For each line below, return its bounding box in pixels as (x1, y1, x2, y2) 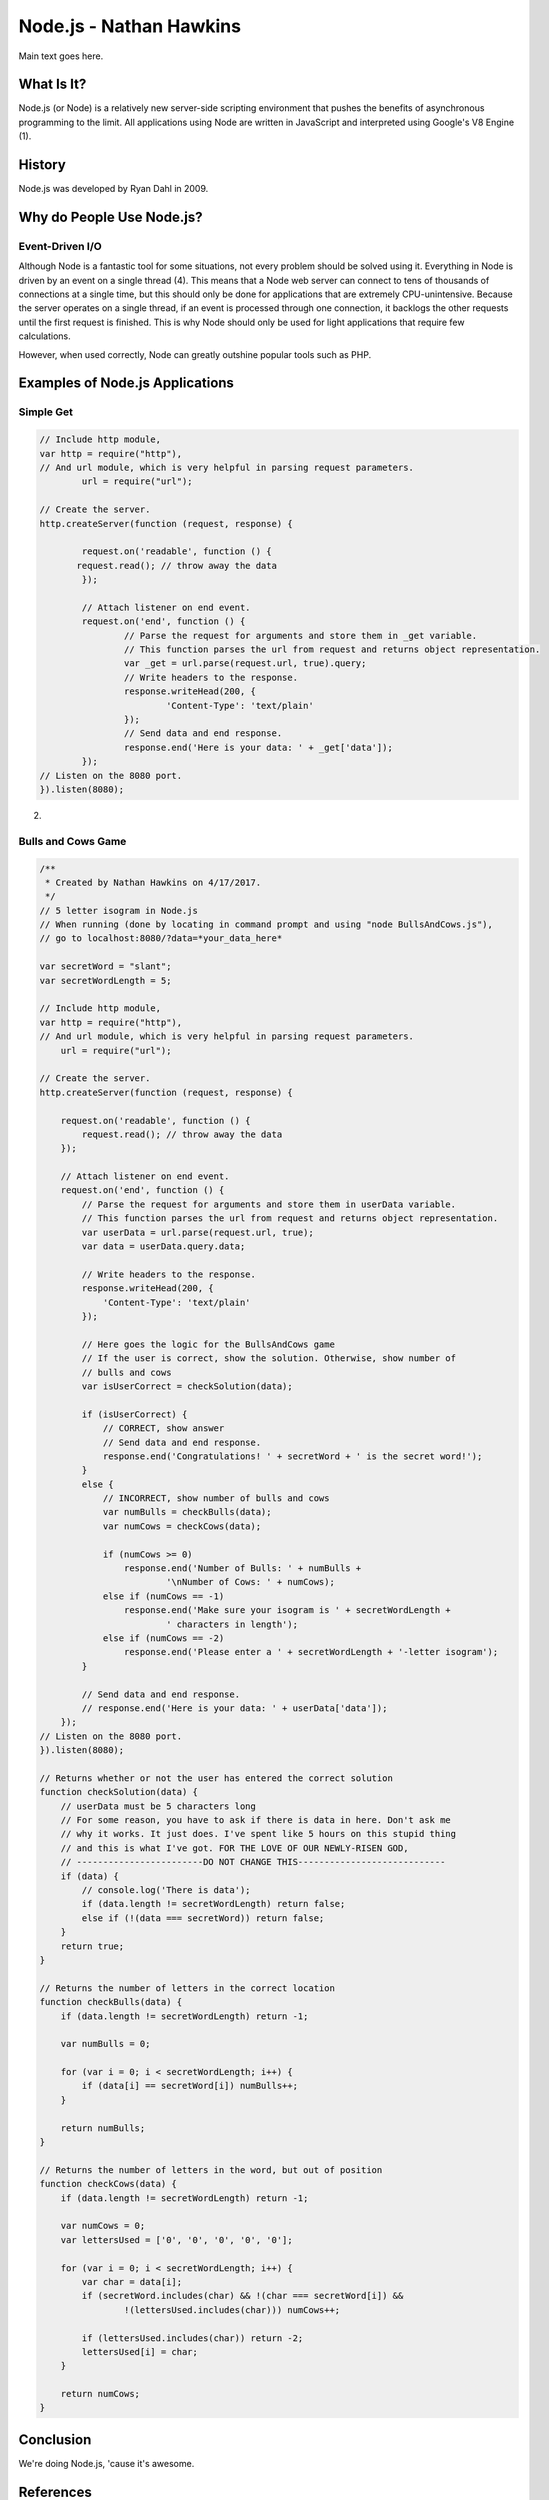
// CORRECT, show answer (102, 1423, 225, 1434)
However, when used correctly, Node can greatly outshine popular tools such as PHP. (18, 348, 372, 360)
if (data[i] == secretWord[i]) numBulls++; (81, 2080, 299, 2092)
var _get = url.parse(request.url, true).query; (123, 658, 367, 669)
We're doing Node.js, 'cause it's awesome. (18, 2457, 195, 2469)
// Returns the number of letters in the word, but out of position (39, 2164, 383, 2175)
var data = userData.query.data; (81, 1241, 246, 1252)
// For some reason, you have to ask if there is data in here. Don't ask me (60, 1815, 452, 1826)
